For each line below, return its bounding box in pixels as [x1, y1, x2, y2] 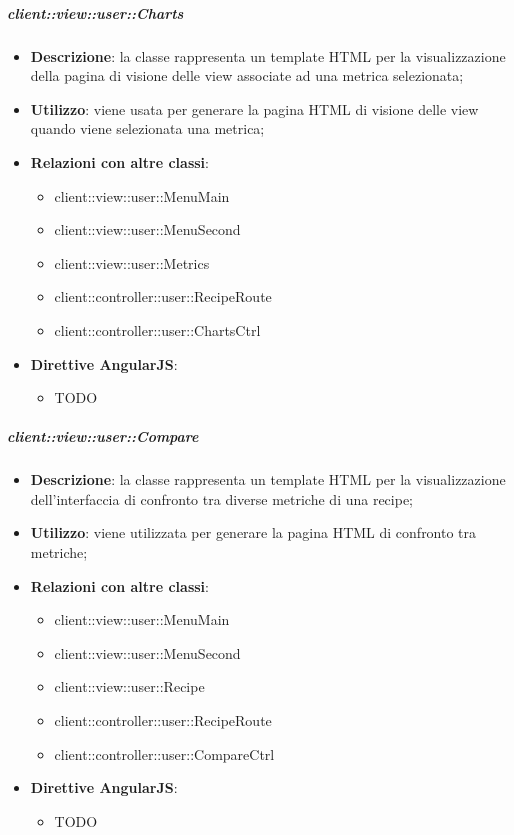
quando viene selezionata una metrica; [30, 118, 265, 139]
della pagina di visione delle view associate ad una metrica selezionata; [30, 65, 464, 86]
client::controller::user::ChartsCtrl [54, 319, 261, 340]
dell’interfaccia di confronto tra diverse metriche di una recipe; [30, 488, 414, 509]
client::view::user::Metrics [54, 252, 210, 273]
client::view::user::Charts [7, 2, 184, 23]
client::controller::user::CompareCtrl [54, 743, 275, 764]
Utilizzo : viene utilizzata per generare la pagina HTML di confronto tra [30, 522, 477, 543]
